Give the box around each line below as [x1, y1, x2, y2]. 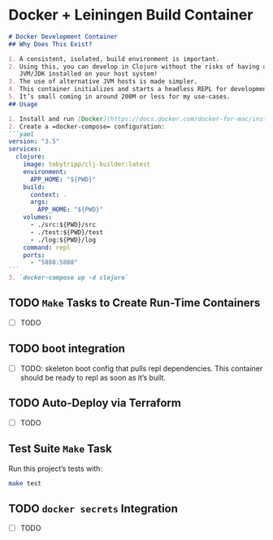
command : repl [23, 243, 71, 251]
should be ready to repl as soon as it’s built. [19, 372, 167, 382]
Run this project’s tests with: [8, 464, 103, 473]
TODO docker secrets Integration [8, 502, 179, 516]
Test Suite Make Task [8, 442, 112, 456]
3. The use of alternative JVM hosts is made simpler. [8, 77, 198, 86]
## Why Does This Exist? [8, 40, 93, 48]
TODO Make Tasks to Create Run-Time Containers [8, 296, 261, 310]
